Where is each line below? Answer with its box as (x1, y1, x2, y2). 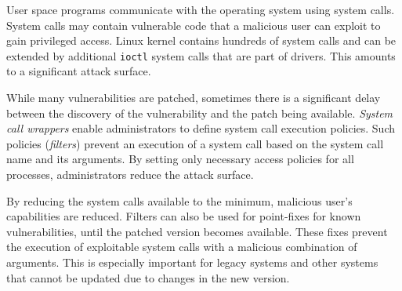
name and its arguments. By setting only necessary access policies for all (6, 151, 354, 167)
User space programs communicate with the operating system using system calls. (6, 2, 395, 17)
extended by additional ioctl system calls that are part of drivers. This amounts (6, 47, 396, 64)
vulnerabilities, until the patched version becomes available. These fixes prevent (6, 223, 388, 239)
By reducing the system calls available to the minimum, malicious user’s (6, 192, 353, 209)
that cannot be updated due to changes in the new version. (6, 269, 290, 286)
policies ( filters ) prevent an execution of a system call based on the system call (6, 135, 384, 151)
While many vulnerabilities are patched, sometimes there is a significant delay (6, 89, 381, 106)
